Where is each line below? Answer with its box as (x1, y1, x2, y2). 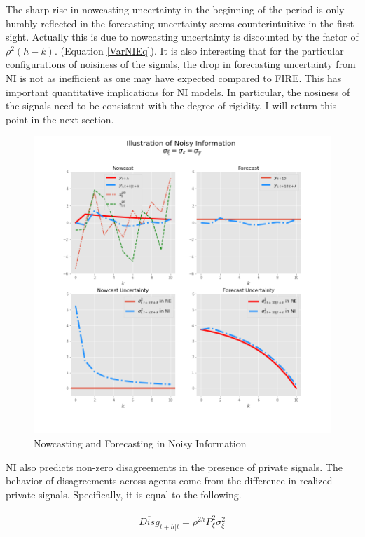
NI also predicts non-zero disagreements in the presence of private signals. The (6, 459, 343, 474)
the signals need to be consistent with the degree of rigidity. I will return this (6, 98, 337, 113)
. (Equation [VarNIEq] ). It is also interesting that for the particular (54, 43, 344, 57)
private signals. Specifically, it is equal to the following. (6, 487, 242, 501)
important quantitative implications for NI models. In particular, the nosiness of (6, 84, 350, 99)
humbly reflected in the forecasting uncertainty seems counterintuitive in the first (6, 15, 354, 30)
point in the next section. (6, 111, 114, 126)
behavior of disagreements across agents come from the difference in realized (6, 473, 333, 488)
